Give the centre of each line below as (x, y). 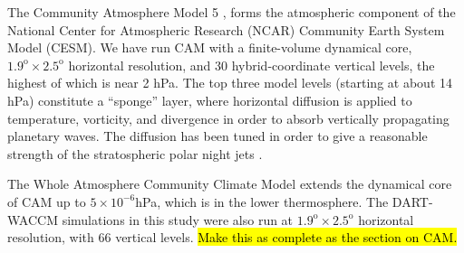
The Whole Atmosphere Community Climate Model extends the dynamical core (230, 184)
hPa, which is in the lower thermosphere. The (262, 201)
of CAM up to (47, 201)
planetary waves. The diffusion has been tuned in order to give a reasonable (217, 136)
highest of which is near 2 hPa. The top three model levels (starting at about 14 (230, 83)
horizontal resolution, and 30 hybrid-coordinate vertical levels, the (251, 65)
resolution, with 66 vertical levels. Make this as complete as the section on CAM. (232, 237)
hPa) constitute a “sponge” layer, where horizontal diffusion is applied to (210, 100)
